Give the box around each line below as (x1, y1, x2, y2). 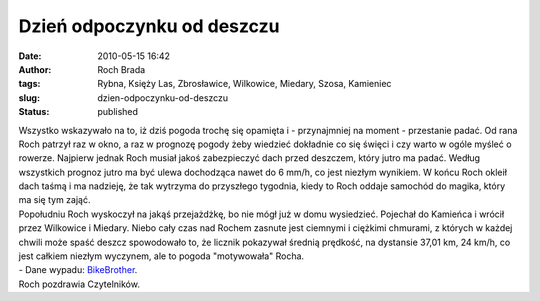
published (97, 106, 139, 118)
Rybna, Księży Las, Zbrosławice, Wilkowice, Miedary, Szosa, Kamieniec (97, 78, 392, 90)
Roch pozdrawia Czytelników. (18, 278, 140, 290)
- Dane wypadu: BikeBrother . (18, 264, 138, 276)
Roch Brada (97, 63, 146, 75)
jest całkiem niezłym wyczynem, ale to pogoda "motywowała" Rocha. (18, 250, 305, 262)
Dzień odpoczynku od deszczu (18, 15, 280, 37)
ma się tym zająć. (18, 194, 91, 206)
